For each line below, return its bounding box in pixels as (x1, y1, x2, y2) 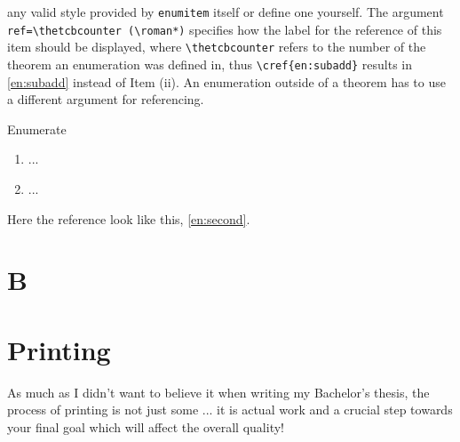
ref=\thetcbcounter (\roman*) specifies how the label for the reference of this (7, 20, 442, 38)
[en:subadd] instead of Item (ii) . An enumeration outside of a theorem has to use (7, 72, 446, 91)
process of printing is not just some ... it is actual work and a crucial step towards (7, 400, 453, 419)
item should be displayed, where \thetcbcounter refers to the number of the (7, 37, 426, 56)
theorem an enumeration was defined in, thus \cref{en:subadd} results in (7, 54, 413, 73)
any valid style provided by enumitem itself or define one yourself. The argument (7, 3, 444, 20)
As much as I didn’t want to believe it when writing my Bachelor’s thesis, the (7, 382, 430, 401)
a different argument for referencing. (7, 90, 204, 108)
